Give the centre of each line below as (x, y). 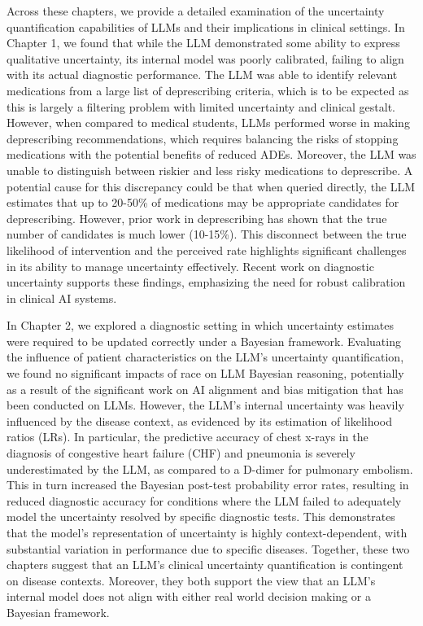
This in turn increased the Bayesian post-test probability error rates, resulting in (208, 485)
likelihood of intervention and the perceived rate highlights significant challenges (207, 250)
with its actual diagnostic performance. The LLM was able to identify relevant (202, 74)
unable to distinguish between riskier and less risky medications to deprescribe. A (210, 170)
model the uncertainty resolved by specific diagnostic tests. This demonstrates (201, 517)
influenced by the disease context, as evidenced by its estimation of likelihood (200, 420)
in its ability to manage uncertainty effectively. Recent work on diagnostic (190, 266)
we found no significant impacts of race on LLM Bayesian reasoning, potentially (205, 373)
